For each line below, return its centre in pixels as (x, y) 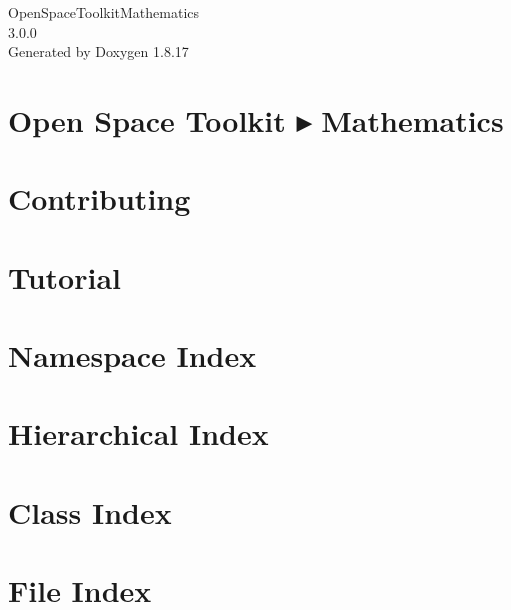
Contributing (99, 198)
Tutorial (65, 276)
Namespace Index (132, 355)
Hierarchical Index (138, 433)
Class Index (90, 511)
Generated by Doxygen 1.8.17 (98, 51)
